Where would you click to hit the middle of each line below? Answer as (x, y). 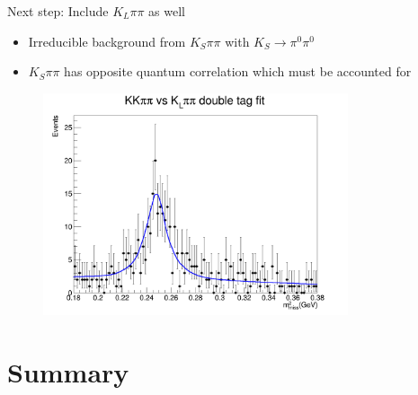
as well (167, 11)
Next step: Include (58, 11)
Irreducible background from (107, 41)
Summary (68, 371)
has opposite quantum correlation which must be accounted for (238, 71)
